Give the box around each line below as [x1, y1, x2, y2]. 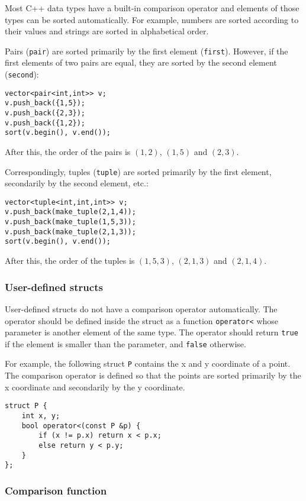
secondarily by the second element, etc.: [5, 177, 149, 189]
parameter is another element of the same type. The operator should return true [5, 326, 298, 338]
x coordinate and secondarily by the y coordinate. [5, 380, 185, 393]
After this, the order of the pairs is [5, 145, 131, 157]
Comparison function [5, 483, 107, 497]
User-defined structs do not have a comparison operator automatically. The [5, 302, 278, 315]
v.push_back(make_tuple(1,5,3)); [5, 218, 136, 227]
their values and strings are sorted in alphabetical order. [5, 25, 209, 37]
